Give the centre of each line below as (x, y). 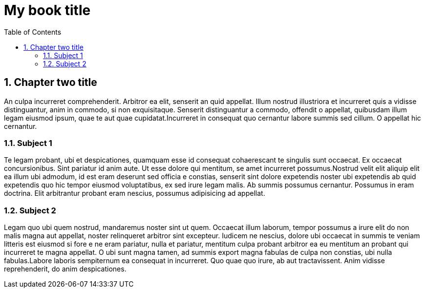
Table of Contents (33, 32)
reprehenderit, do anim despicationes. (65, 269)
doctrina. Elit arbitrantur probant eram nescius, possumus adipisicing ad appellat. (135, 193)
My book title (47, 10)
